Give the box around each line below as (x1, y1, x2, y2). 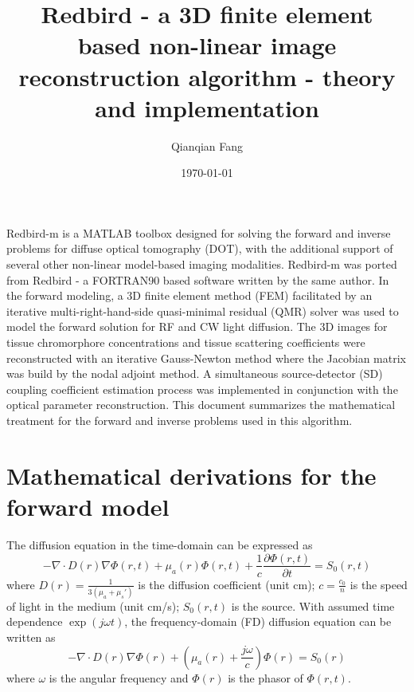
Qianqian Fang (170, 137, 244, 154)
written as (6, 629, 56, 646)
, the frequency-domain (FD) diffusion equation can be (124, 613, 392, 630)
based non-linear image (77, 29, 337, 61)
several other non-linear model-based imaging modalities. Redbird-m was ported (6, 256, 397, 273)
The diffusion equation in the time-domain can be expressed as (6, 536, 313, 552)
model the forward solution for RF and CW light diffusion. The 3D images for (6, 318, 388, 335)
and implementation (95, 91, 319, 124)
